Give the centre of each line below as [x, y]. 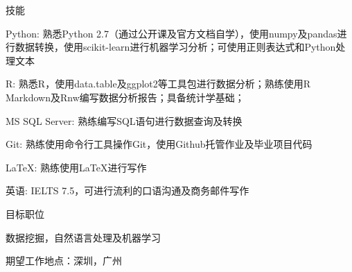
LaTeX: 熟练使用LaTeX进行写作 [76, 167]
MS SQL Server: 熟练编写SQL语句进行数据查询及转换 [124, 120]
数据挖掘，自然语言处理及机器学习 [83, 237]
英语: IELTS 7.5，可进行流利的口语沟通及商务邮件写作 [127, 190]
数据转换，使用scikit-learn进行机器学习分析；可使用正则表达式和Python [175, 47]
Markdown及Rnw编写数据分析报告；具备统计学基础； [125, 97]
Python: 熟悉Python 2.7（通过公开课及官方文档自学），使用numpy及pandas [171, 33]
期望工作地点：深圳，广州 [64, 261]
